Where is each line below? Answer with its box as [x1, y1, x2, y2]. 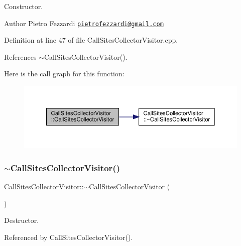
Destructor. [4, 215, 39, 225]
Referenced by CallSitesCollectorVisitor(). [4, 231, 133, 242]
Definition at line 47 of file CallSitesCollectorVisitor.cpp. [4, 35, 178, 45]
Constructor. [4, 1, 43, 11]
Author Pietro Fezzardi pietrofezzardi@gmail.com [4, 18, 164, 28]
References [4, 51, 37, 62]
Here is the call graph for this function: [4, 68, 125, 79]
